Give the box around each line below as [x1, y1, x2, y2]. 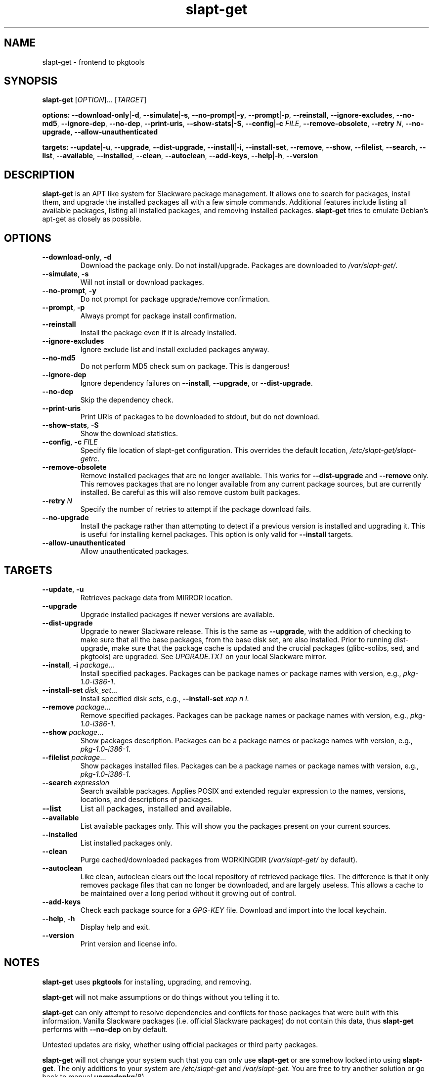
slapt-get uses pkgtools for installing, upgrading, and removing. [42, 977, 252, 986]
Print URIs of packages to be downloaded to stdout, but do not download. [80, 412, 320, 421]
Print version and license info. [80, 939, 177, 948]
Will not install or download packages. [80, 278, 204, 287]
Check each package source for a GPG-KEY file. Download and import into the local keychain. [80, 905, 387, 914]
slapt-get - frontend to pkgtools [42, 57, 145, 66]
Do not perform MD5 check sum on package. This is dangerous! [80, 362, 290, 371]
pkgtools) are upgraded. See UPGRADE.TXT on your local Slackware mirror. [80, 652, 327, 661]
